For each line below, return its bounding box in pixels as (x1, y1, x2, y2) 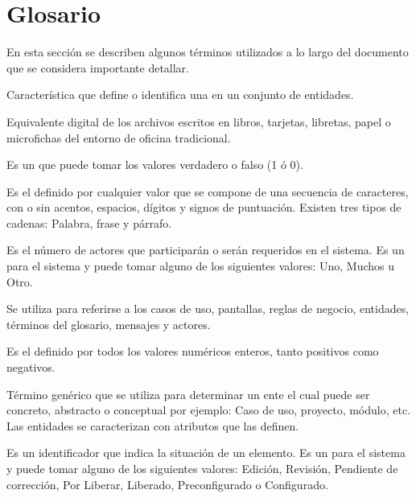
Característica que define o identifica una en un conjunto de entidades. (6, 86, 354, 103)
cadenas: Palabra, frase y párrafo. (6, 214, 172, 231)
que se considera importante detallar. (6, 59, 189, 76)
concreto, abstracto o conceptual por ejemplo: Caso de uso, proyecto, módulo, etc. (6, 401, 411, 418)
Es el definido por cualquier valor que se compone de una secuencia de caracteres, (6, 183, 409, 200)
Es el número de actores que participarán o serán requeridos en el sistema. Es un (6, 241, 405, 258)
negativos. (6, 359, 56, 376)
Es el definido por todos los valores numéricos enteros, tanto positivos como (6, 343, 379, 360)
